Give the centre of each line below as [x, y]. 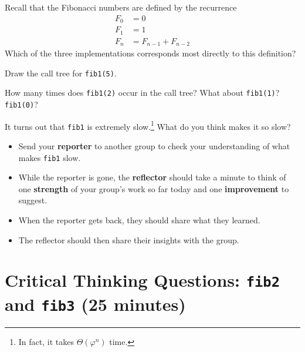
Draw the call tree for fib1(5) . [61, 73]
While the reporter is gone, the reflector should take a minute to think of [152, 177]
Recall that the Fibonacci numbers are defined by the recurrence [121, 7]
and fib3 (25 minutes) [95, 304]
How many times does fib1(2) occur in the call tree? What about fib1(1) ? [142, 93]
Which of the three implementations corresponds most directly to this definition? [150, 53]
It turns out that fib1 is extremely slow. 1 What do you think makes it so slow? [148, 125]
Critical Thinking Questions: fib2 [142, 280]
